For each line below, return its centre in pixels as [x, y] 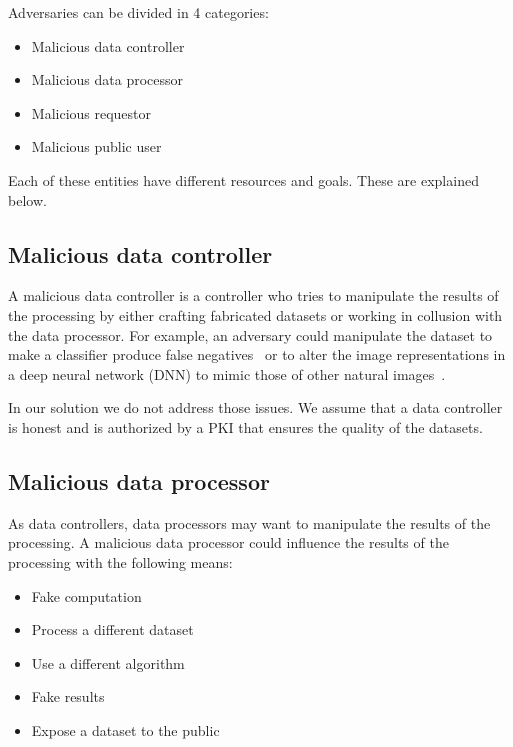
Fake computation [86, 595]
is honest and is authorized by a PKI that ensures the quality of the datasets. [245, 426]
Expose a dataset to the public [125, 729]
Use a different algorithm [108, 662]
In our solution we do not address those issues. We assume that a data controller [255, 407]
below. [27, 199]
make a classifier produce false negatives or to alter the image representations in [257, 354]
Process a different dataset [112, 629]
